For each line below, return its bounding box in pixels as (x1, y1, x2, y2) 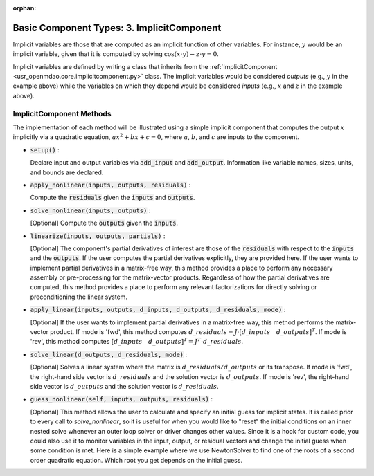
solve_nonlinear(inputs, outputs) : (30, 206, 151, 214)
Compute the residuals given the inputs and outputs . (30, 194, 195, 202)
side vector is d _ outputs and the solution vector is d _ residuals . (30, 382, 219, 390)
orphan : (12, 4, 37, 12)
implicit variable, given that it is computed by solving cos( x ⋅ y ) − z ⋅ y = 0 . (12, 50, 220, 58)
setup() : (30, 145, 60, 154)
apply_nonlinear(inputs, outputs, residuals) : (30, 181, 191, 189)
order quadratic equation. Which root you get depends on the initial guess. (30, 456, 242, 464)
